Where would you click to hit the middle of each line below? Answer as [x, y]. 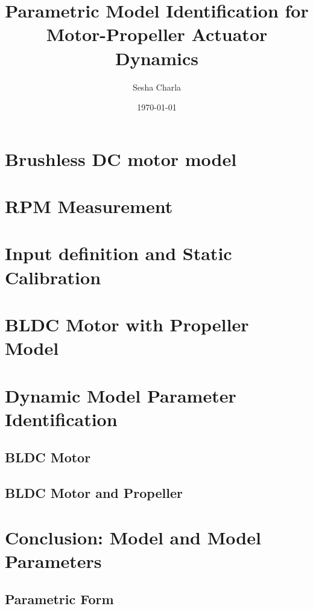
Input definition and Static [119, 253]
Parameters [53, 560]
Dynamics [156, 58]
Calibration [53, 277]
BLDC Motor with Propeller [127, 324]
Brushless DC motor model [121, 158]
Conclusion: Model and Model [133, 537]
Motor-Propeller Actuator [157, 34]
